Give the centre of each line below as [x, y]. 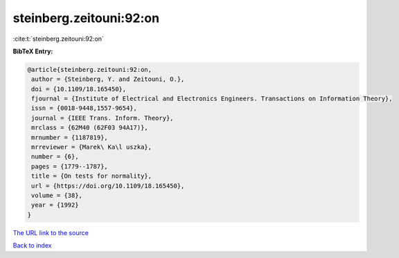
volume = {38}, [57, 195]
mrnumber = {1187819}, [70, 137]
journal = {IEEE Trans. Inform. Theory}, [103, 118]
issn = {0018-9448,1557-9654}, [85, 108]
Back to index [32, 246]
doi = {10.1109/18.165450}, [79, 89]
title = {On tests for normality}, [92, 176]
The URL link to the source [51, 232]
